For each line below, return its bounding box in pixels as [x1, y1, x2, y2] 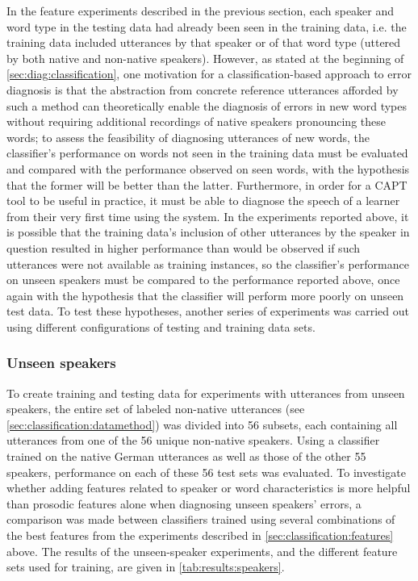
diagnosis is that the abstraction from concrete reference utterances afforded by [6, 81, 399, 98]
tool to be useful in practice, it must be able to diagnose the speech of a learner [6, 192, 400, 209]
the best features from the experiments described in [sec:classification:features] [6, 527, 394, 544]
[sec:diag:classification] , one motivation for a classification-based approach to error [6, 65, 412, 82]
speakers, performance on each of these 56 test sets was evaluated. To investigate [6, 463, 406, 480]
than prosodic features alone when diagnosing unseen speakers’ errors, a [6, 495, 362, 512]
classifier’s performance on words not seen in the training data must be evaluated [6, 144, 408, 161]
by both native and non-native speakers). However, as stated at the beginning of [6, 49, 404, 66]
